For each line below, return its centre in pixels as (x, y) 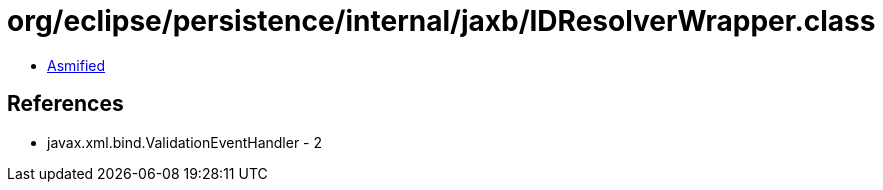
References (65, 104)
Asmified (76, 65)
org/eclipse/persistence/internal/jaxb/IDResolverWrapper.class (441, 21)
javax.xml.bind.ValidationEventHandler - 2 (185, 142)
